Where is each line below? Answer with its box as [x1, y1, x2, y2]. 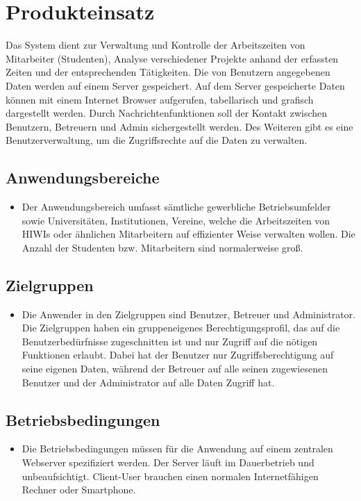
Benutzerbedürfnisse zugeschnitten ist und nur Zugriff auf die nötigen [22, 334, 318, 348]
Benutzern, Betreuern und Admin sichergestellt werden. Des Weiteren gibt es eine [6, 119, 353, 133]
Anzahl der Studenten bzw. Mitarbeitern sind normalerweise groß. [22, 240, 303, 254]
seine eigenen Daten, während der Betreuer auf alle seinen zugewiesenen [22, 361, 328, 376]
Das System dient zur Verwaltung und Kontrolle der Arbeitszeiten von [6, 38, 305, 52]
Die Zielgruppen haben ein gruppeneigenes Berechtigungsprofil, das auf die [22, 320, 340, 335]
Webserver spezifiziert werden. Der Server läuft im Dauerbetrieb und [22, 455, 314, 470]
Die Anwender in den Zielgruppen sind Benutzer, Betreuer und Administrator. [22, 306, 355, 321]
